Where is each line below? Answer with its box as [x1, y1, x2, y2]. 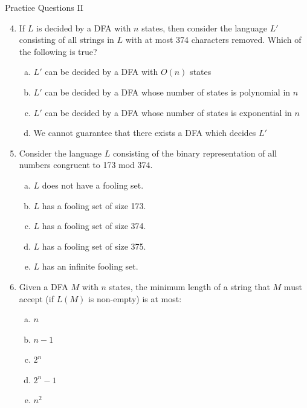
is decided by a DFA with [36, 21, 131, 34]
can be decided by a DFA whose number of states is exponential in [45, 106, 292, 118]
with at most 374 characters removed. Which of [125, 33, 302, 46]
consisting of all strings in [19, 33, 114, 46]
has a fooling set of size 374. [42, 219, 146, 232]
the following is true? [19, 45, 97, 57]
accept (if [19, 292, 54, 305]
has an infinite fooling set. [42, 260, 138, 273]
